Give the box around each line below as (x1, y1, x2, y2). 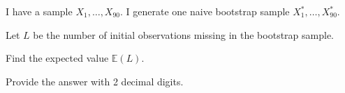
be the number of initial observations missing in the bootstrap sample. (33, 27, 334, 42)
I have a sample (6, 4, 73, 18)
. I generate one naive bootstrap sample (120, 4, 290, 18)
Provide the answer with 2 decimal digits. (6, 74, 184, 88)
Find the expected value (6, 51, 109, 65)
